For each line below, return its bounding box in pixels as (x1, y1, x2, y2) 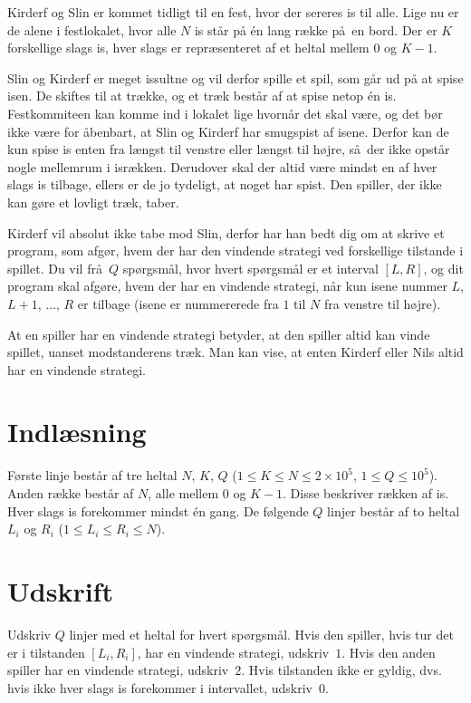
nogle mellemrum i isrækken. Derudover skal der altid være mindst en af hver (7, 157, 437, 176)
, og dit (423, 258, 464, 277)
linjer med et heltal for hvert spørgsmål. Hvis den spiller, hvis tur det (69, 624, 454, 643)
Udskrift (7, 572, 113, 609)
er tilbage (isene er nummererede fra (77, 294, 279, 313)
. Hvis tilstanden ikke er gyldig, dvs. (241, 660, 442, 679)
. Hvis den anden (341, 642, 436, 661)
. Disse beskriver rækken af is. (283, 484, 449, 502)
